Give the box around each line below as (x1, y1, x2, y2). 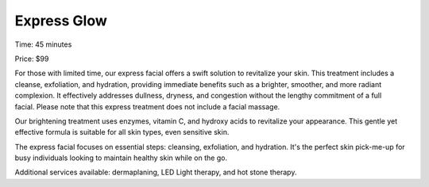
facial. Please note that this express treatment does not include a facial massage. (14, 101, 280, 111)
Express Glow (14, 12, 107, 29)
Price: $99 (14, 54, 49, 63)
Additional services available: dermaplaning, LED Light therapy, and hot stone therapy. (14, 167, 297, 177)
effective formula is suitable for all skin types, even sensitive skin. (14, 128, 230, 137)
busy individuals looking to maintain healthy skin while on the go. (14, 153, 228, 162)
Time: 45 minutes (14, 40, 72, 49)
